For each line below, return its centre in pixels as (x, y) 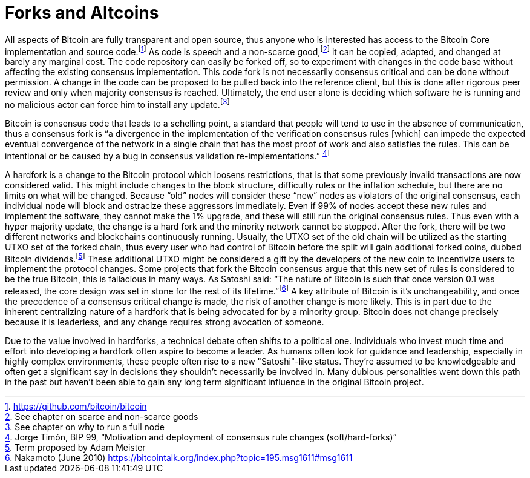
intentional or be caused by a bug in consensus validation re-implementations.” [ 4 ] (167, 155)
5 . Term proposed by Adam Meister (75, 448)
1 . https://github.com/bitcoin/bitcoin (76, 407)
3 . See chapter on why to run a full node (85, 427)
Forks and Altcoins (82, 13)
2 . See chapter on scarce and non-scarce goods (102, 417)
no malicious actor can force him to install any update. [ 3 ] (117, 104)
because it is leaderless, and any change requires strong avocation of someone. (165, 322)
